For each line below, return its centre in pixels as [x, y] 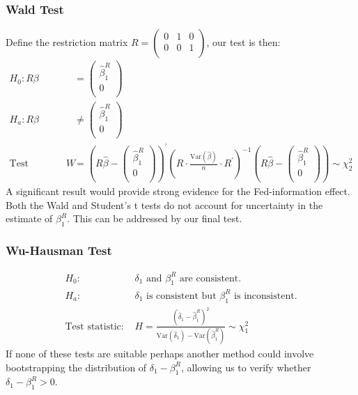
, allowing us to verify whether [246, 367]
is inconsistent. [266, 296]
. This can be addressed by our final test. [155, 218]
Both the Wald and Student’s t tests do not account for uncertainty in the [164, 204]
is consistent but [181, 296]
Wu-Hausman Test [59, 250]
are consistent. [211, 278]
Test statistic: [94, 326]
